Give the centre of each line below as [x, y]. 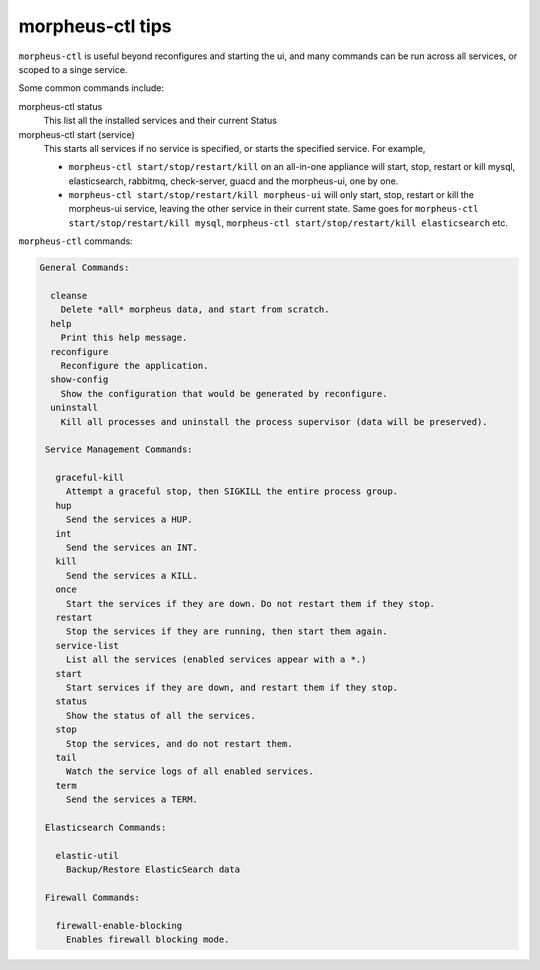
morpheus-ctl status [60, 106]
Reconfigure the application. [134, 365]
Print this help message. [124, 338]
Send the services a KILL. [132, 575]
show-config [79, 379]
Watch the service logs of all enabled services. [189, 771]
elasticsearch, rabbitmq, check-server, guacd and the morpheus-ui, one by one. [233, 181]
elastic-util [87, 855]
